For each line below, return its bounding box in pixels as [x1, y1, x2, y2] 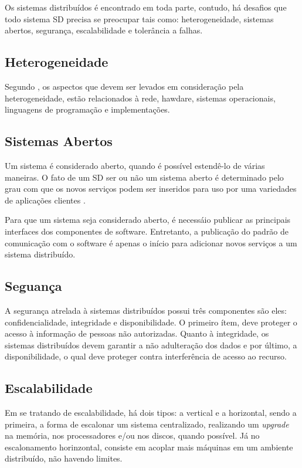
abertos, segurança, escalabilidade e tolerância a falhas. [5, 24, 203, 36]
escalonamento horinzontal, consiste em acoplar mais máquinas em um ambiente [5, 440, 293, 453]
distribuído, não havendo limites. [5, 452, 123, 464]
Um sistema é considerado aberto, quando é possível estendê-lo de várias [5, 159, 265, 171]
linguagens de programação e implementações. [5, 103, 170, 116]
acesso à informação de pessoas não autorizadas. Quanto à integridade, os [5, 327, 269, 340]
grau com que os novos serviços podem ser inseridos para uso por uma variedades [5, 182, 297, 195]
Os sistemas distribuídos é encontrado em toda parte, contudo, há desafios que [5, 1, 287, 13]
